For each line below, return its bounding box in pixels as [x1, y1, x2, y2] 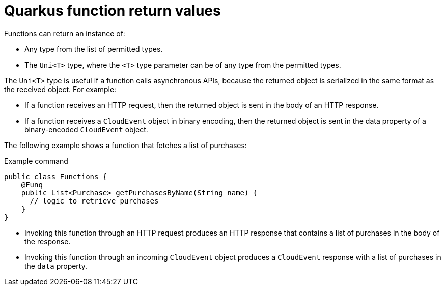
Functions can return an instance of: [4, 28, 125, 38]
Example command [4, 156, 68, 165]
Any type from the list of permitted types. [24, 44, 163, 53]
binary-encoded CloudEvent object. [24, 125, 148, 134]
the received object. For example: [4, 84, 117, 94]
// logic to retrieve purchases [30, 196, 159, 205]
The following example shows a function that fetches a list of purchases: [4, 140, 247, 150]
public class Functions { [4, 172, 107, 181]
